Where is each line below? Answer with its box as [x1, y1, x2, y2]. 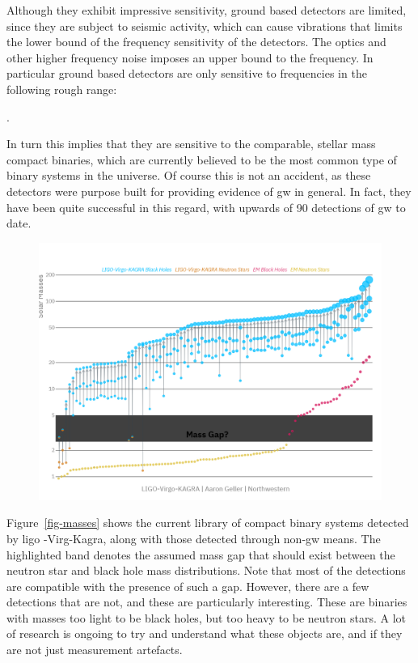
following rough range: [6, 80, 117, 97]
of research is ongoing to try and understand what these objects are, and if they [6, 625, 403, 642]
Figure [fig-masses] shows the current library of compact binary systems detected [6, 514, 409, 531]
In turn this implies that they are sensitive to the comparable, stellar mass [6, 135, 376, 152]
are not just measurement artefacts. [6, 641, 183, 658]
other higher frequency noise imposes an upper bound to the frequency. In [6, 49, 374, 66]
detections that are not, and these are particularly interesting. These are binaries [6, 593, 407, 610]
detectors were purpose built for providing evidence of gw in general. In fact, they [6, 182, 412, 199]
